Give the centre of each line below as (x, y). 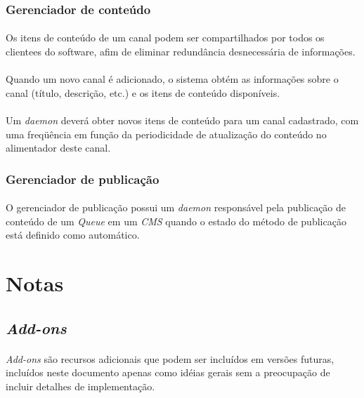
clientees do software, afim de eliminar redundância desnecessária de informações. (181, 52)
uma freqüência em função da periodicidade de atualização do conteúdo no (166, 134)
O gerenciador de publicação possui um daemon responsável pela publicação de (176, 207)
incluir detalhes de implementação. (80, 386)
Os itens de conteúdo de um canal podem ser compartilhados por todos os (165, 38)
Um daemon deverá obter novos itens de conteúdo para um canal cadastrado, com (182, 120)
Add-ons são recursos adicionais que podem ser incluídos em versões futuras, (170, 358)
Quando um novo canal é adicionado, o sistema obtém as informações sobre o (172, 79)
